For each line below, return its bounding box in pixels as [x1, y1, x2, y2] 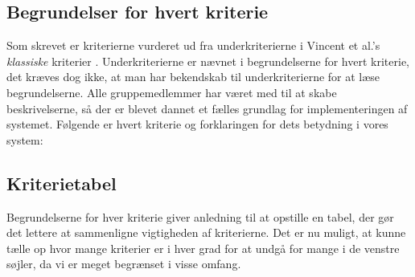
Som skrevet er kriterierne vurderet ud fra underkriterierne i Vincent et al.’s [6, 37, 380, 54]
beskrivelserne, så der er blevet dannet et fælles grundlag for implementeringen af [6, 100, 408, 116]
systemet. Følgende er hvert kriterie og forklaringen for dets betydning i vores [6, 116, 388, 132]
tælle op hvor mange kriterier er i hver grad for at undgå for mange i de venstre [6, 239, 400, 256]
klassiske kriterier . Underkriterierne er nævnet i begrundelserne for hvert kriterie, [6, 52, 409, 69]
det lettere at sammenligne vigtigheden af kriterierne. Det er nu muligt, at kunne [6, 224, 406, 241]
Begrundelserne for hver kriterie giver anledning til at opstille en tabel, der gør [6, 208, 394, 225]
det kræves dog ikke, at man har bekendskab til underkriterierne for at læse [6, 68, 380, 85]
